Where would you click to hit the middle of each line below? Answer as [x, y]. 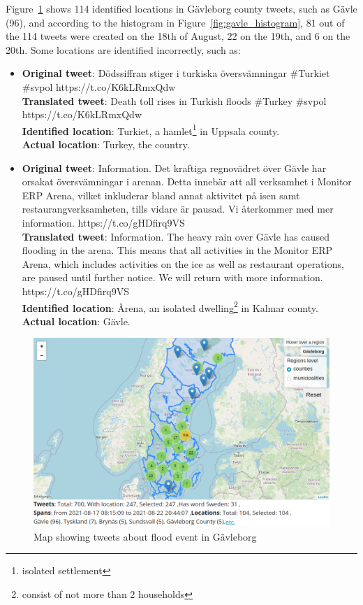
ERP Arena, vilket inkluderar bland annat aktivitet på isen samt [161, 195]
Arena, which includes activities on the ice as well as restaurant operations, [183, 263]
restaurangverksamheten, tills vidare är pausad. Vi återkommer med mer [178, 209]
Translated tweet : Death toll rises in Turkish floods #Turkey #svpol [174, 100]
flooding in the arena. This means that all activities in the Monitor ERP [177, 250]
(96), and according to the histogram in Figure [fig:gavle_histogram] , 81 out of [175, 22]
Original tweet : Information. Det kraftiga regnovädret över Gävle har [174, 168]
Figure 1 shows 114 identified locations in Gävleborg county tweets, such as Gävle [181, 8]
